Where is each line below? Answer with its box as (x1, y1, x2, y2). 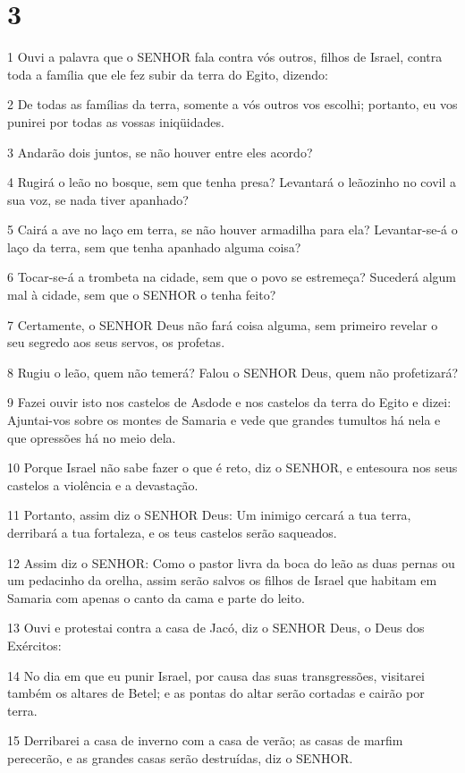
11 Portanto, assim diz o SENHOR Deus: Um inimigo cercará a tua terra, (7, 505, 411, 524)
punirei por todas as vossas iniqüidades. (7, 112, 224, 131)
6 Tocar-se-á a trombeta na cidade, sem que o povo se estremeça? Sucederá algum (7, 268, 457, 286)
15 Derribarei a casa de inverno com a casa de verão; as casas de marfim (7, 731, 403, 750)
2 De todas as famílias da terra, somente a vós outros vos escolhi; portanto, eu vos (7, 95, 458, 114)
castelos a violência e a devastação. (7, 475, 199, 494)
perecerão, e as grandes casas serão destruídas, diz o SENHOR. (7, 748, 353, 767)
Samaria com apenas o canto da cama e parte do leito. (7, 588, 306, 607)
